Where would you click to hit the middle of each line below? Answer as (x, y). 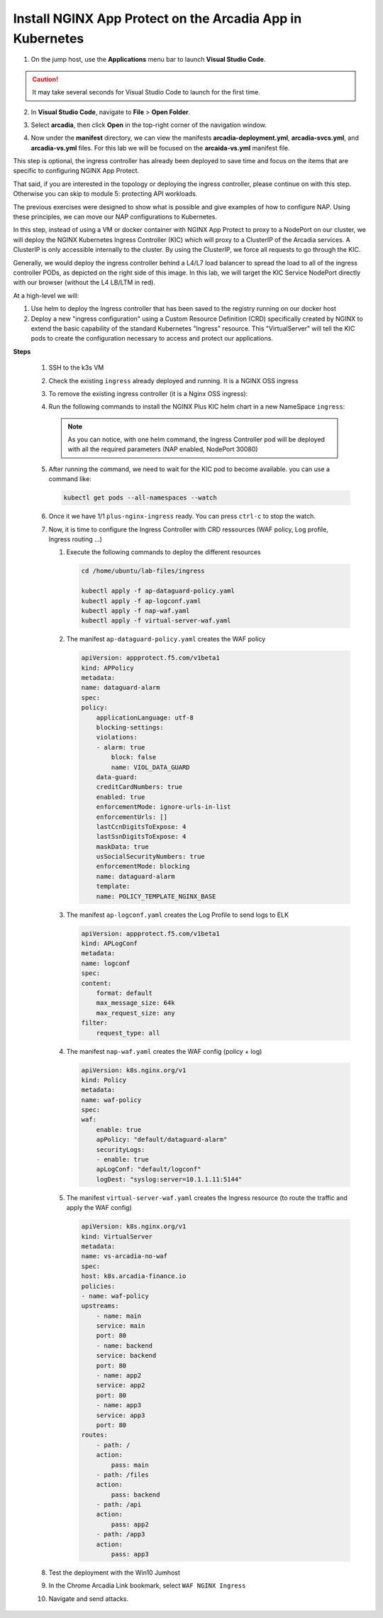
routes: (94, 1435)
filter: (94, 1023)
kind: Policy (104, 1080)
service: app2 (121, 1385)
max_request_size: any (135, 1013)
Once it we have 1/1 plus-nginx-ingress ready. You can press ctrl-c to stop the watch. (182, 516)
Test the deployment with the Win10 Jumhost (115, 1573)
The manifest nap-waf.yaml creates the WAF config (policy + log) (164, 1051)
